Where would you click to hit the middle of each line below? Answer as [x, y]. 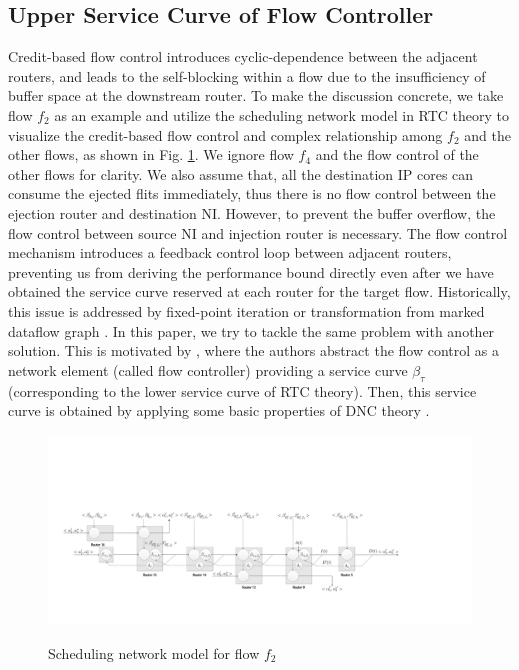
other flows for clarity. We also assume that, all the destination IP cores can [241, 173]
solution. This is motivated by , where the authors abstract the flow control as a [253, 350]
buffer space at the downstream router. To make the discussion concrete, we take [256, 95]
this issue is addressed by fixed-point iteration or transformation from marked [246, 310]
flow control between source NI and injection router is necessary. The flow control [258, 232]
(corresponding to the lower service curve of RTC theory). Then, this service [242, 390]
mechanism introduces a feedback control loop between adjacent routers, [230, 252]
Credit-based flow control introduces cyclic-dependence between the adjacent [243, 56]
